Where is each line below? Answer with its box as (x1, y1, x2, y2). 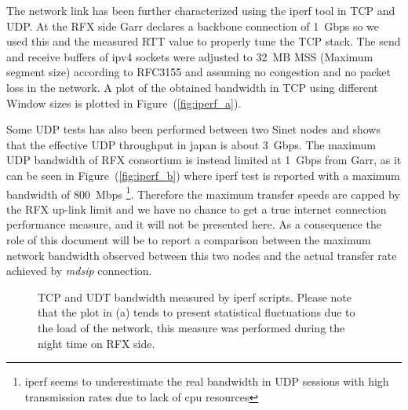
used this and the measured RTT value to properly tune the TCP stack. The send (6, 33, 401, 49)
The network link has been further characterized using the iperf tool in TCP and (6, 2, 395, 18)
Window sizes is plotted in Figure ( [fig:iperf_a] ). (6, 94, 242, 111)
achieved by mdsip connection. (6, 262, 152, 279)
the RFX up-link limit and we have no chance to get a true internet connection (6, 200, 387, 217)
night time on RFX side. (38, 335, 155, 351)
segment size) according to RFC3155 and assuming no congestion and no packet (6, 64, 391, 80)
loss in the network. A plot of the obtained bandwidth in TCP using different (6, 79, 378, 95)
